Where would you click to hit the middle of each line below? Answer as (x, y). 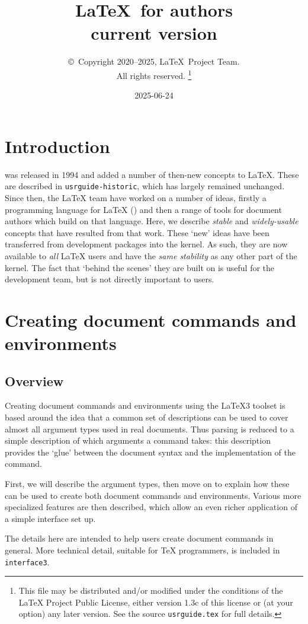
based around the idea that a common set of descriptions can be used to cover (147, 417)
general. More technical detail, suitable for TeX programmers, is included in (142, 550)
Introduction (57, 146)
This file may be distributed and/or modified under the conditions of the (151, 590)
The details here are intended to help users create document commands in (139, 538)
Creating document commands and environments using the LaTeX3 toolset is (145, 405)
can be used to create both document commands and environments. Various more (153, 495)
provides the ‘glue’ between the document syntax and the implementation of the (150, 452)
